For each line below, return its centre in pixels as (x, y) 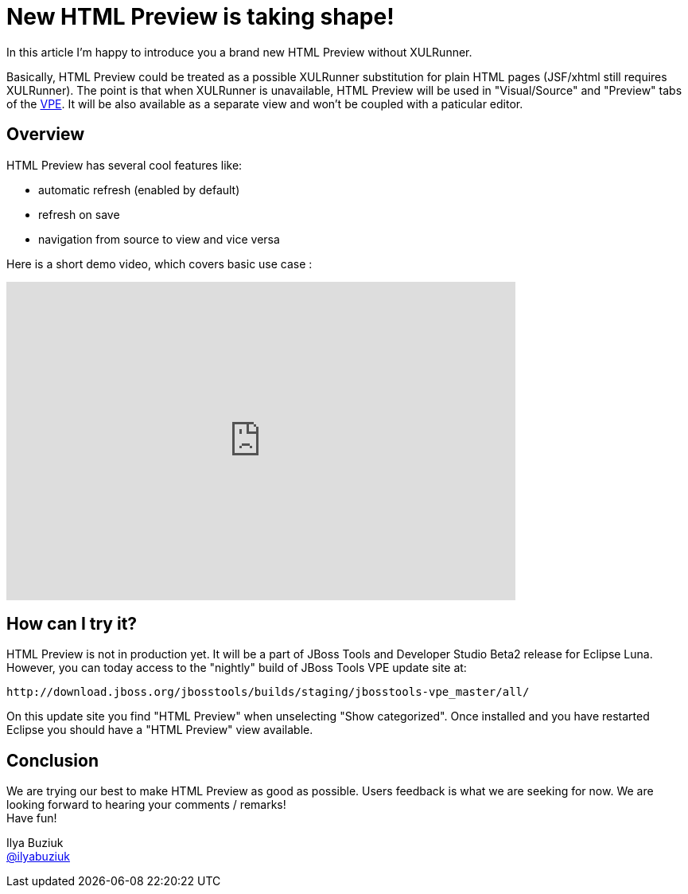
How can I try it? (72, 624)
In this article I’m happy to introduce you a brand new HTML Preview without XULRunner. (239, 52)
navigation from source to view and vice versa (159, 239)
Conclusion (53, 760)
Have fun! (32, 818)
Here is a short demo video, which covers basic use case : (159, 264)
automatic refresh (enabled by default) (139, 189)
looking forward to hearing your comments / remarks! (146, 805)
